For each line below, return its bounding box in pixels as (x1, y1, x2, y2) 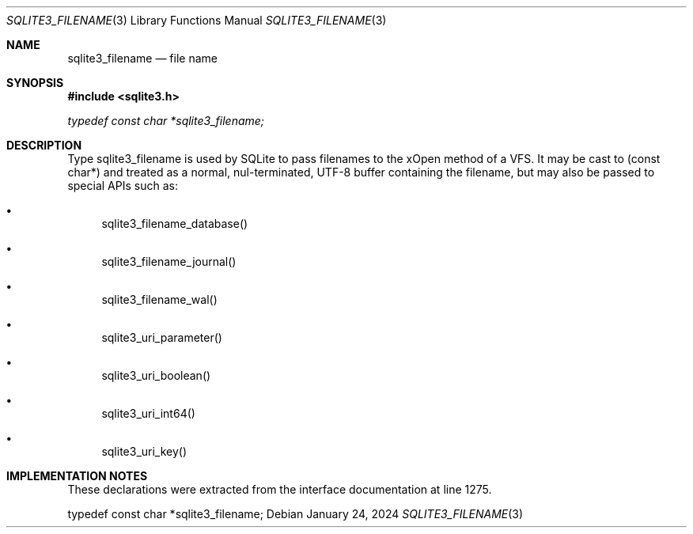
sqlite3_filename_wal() (101, 293, 218, 306)
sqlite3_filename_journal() (101, 255, 237, 268)
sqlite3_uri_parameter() (101, 331, 222, 344)
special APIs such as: (67, 179, 178, 192)
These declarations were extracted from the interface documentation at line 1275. (67, 483, 492, 496)
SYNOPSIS (6, 76, 64, 89)
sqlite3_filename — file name (67, 51, 218, 65)
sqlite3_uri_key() (101, 445, 187, 458)
